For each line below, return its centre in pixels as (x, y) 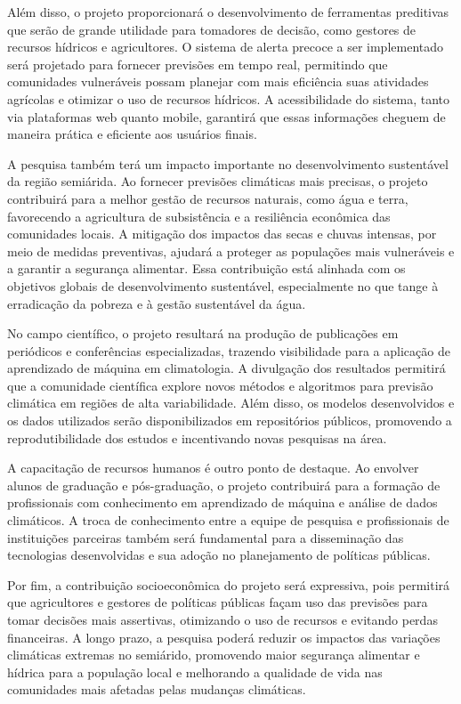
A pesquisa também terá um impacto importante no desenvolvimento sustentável (228, 163)
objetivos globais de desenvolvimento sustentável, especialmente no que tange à (223, 285)
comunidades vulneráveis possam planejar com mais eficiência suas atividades (218, 81)
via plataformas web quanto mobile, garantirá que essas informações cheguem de (226, 116)
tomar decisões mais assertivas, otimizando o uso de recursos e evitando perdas (222, 619)
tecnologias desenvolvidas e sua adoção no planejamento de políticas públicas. (219, 555)
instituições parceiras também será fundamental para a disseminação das (206, 537)
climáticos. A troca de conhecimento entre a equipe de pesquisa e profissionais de (228, 520)
